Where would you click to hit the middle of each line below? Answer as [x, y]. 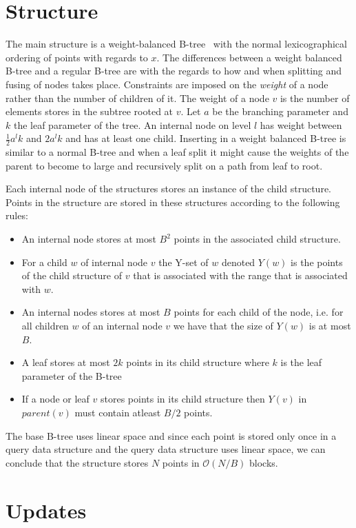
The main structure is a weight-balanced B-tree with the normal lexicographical [176, 44]
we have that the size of [223, 326]
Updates [46, 510]
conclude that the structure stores [77, 462]
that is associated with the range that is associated [240, 275]
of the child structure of [72, 275]
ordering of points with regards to [77, 57]
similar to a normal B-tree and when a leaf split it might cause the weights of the [177, 152]
